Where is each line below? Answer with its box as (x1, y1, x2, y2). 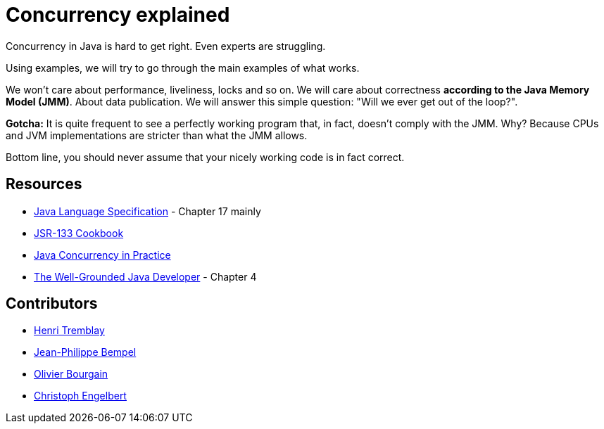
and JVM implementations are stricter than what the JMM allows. (6, 129, 308, 141)
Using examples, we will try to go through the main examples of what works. (6, 61, 360, 74)
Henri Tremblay (34, 324, 105, 337)
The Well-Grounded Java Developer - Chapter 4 (34, 270, 257, 283)
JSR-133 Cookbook (34, 226, 124, 239)
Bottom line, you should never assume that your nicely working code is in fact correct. (6, 151, 405, 163)
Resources (6, 175, 82, 193)
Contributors (6, 295, 98, 313)
